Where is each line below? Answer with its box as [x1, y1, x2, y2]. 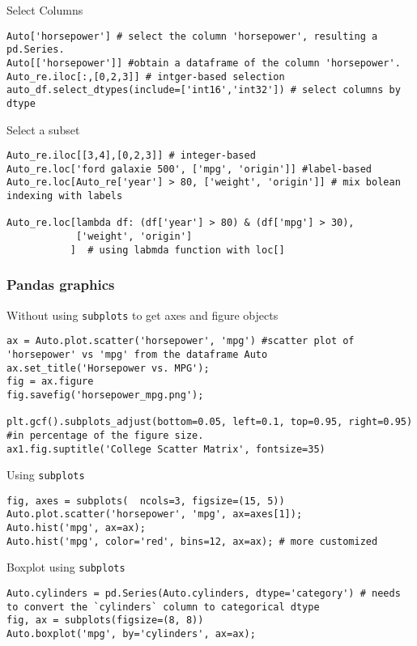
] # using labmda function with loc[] [70, 244, 285, 256]
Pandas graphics [6, 274, 115, 295]
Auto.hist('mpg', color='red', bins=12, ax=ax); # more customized [6, 535, 378, 547]
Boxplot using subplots [6, 559, 126, 576]
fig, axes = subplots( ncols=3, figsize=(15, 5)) [6, 495, 285, 507]
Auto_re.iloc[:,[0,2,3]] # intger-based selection [6, 70, 285, 83]
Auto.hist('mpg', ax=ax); [6, 522, 146, 534]
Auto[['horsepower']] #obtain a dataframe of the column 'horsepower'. [6, 57, 401, 69]
